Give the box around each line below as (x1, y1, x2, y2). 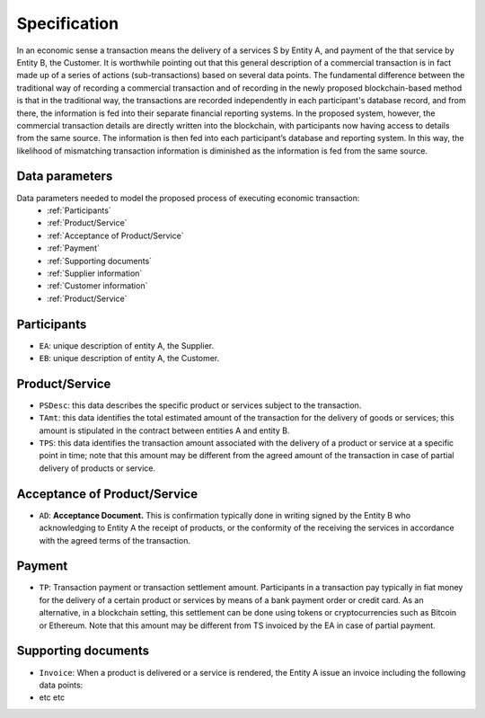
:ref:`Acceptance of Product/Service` (47, 230, 184, 241)
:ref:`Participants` (47, 205, 111, 216)
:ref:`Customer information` (47, 280, 148, 291)
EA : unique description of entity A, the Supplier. (39, 340, 215, 350)
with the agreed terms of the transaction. (39, 535, 190, 545)
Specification (16, 13, 119, 33)
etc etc (39, 692, 66, 703)
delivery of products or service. (39, 463, 156, 474)
